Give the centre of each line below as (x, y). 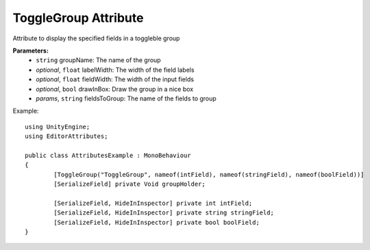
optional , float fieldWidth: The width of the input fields (115, 79)
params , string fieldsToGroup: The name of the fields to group (126, 98)
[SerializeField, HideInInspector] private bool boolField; (157, 222)
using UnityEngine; (58, 127)
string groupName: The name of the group (98, 60)
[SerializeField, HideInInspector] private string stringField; (164, 213)
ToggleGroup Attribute (78, 18)
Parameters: (31, 51)
